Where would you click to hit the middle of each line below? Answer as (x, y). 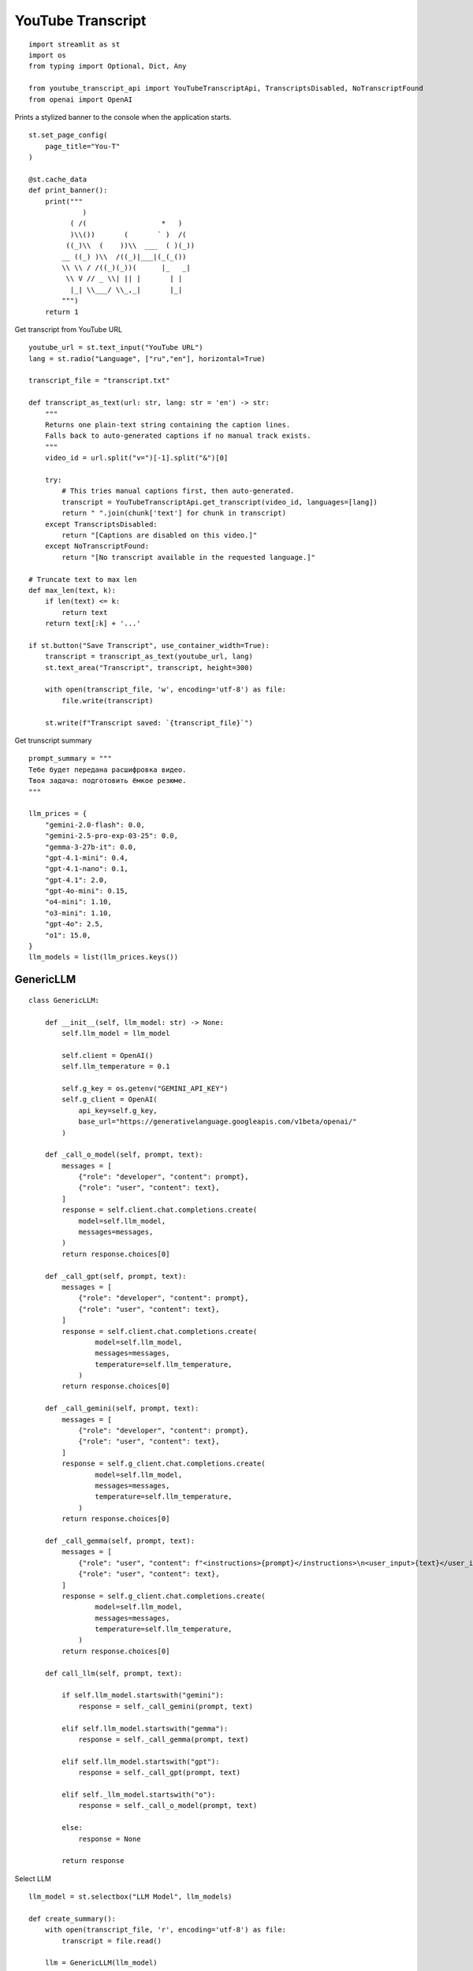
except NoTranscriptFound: (97, 546)
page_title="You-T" (82, 146)
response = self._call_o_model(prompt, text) (168, 1806)
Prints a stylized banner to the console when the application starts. (123, 117)
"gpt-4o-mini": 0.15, (87, 891)
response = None (110, 1839)
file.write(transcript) (108, 700)
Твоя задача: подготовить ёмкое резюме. (108, 781)
